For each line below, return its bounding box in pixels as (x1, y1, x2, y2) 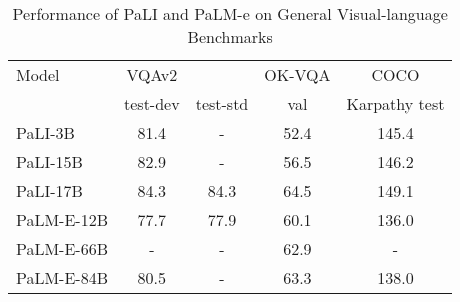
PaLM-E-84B (16, 266, 109, 289)
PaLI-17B (16, 179, 83, 202)
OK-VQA (264, 63, 331, 86)
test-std (195, 92, 249, 115)
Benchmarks (187, 25, 273, 48)
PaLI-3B (16, 121, 75, 144)
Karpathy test (346, 92, 445, 115)
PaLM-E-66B (16, 237, 109, 260)
